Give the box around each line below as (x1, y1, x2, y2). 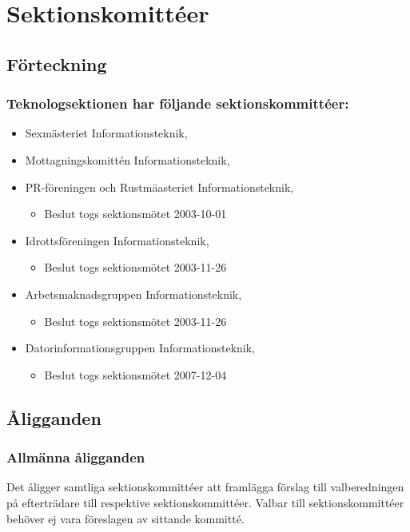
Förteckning (6, 51, 107, 76)
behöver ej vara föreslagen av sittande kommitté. (6, 510, 245, 526)
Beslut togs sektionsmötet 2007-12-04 (44, 366, 227, 383)
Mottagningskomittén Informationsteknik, (25, 151, 230, 168)
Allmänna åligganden (6, 447, 145, 467)
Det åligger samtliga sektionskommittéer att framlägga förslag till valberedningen (6, 478, 404, 495)
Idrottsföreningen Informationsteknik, (25, 232, 209, 248)
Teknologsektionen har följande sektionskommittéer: (6, 93, 349, 113)
